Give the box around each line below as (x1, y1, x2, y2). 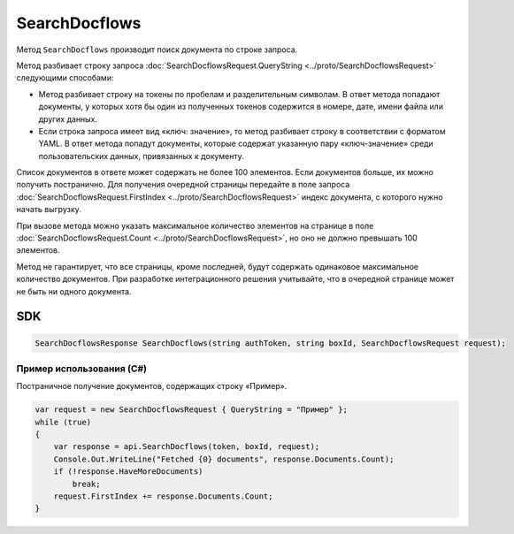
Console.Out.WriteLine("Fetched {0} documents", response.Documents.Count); (53, 454, 395, 464)
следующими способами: (16, 72, 114, 83)
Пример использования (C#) (16, 362, 148, 375)
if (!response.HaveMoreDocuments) (53, 467, 203, 477)
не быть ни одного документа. (16, 286, 132, 296)
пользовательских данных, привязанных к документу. (38, 150, 245, 161)
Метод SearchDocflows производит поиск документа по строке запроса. (16, 44, 298, 55)
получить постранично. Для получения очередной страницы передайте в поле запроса (16, 179, 350, 190)
